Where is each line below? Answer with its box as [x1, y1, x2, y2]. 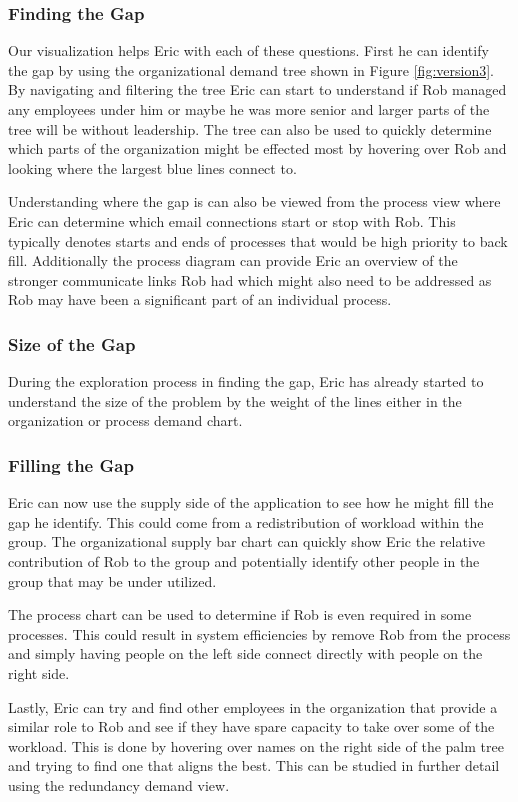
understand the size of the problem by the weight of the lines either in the [8, 390, 462, 411]
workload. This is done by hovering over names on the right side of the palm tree [8, 735, 504, 756]
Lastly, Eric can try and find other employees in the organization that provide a [8, 696, 498, 717]
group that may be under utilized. [8, 570, 217, 591]
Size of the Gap [8, 331, 136, 356]
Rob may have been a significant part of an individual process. [8, 289, 392, 310]
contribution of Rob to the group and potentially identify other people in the [8, 550, 480, 571]
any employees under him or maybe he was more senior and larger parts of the [8, 99, 490, 119]
